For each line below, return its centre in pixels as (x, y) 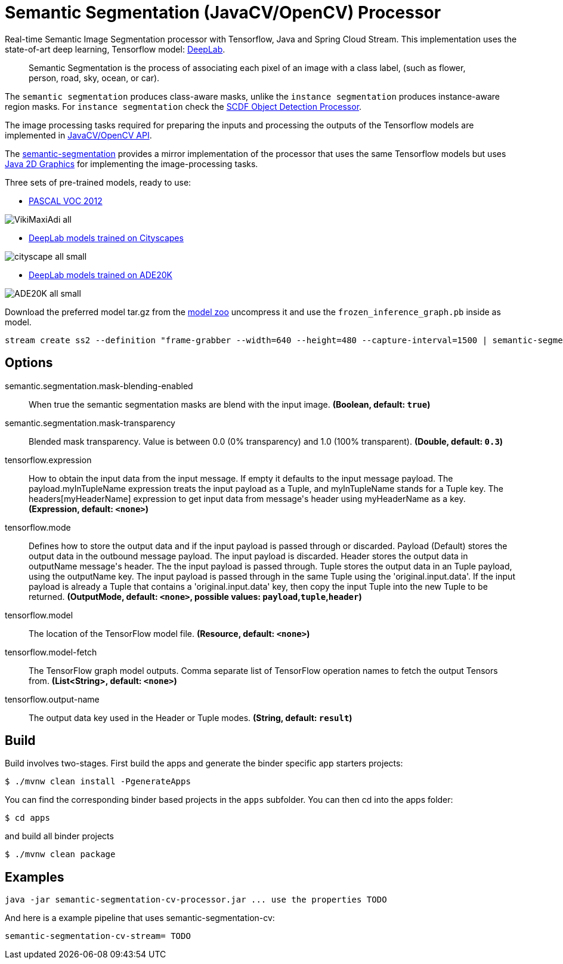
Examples (35, 877)
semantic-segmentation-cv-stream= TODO (98, 936)
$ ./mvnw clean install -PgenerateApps (98, 782)
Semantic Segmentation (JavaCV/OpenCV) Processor (223, 13)
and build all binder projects (59, 836)
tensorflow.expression (48, 460)
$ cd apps (27, 818)
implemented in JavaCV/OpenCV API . (78, 135)
